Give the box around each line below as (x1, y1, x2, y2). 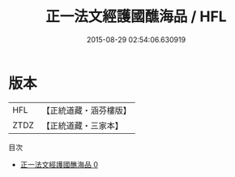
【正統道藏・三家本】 (41, 119, 124, 131)
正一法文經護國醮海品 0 (19, 159, 99, 169)
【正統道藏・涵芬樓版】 (41, 105, 132, 116)
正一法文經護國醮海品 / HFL (45, 7, 227, 26)
